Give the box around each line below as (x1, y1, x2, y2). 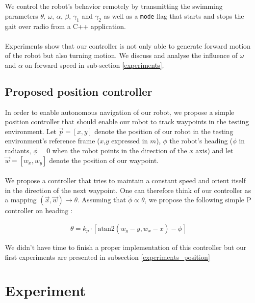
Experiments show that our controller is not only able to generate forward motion (5, 40, 251, 51)
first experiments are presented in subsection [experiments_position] (5, 251, 210, 262)
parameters (5, 10, 38, 21)
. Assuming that (77, 194, 126, 205)
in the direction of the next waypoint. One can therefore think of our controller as (5, 185, 251, 195)
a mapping (5, 194, 37, 205)
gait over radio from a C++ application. (5, 21, 126, 31)
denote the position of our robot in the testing (94, 126, 233, 136)
